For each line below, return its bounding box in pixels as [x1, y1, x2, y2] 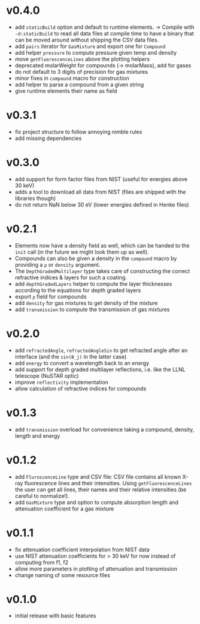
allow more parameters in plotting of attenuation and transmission [14, 565, 178, 572]
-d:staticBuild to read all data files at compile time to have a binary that [14, 29, 195, 37]
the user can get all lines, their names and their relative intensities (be [14, 486, 187, 493]
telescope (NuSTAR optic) [14, 372, 79, 379]
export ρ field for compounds [14, 292, 87, 300]
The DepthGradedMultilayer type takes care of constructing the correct [14, 267, 190, 274]
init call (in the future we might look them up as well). [14, 248, 149, 255]
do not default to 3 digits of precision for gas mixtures [14, 68, 149, 75]
